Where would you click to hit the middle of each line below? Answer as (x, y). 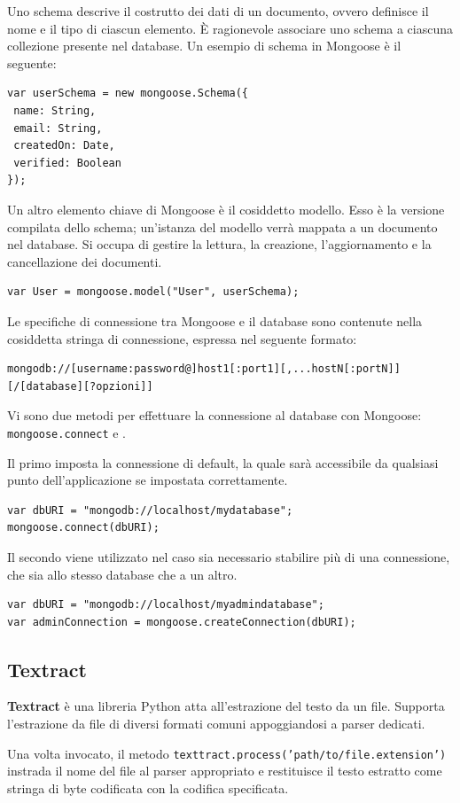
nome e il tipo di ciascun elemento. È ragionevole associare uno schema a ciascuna (230, 28)
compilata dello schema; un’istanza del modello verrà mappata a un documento (222, 226)
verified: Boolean (67, 163)
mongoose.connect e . (66, 432)
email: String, (58, 128)
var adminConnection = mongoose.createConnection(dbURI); (182, 622)
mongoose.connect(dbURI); (83, 528)
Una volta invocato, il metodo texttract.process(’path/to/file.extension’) (227, 753)
